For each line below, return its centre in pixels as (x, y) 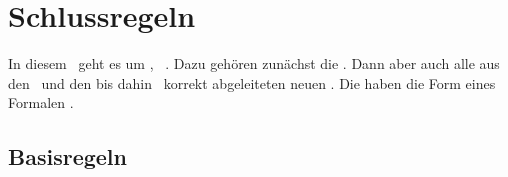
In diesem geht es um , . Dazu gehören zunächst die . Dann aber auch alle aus (254, 63)
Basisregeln (67, 156)
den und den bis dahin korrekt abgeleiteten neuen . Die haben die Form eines (252, 82)
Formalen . (41, 102)
